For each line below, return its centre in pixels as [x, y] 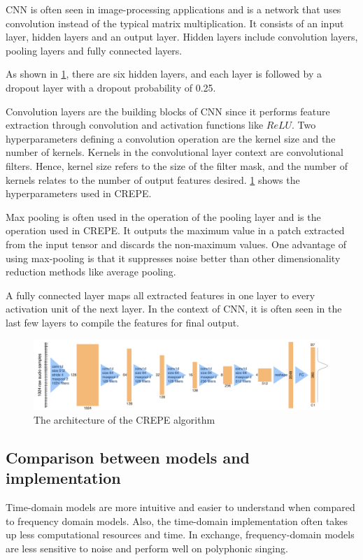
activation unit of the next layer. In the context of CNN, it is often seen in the [174, 309]
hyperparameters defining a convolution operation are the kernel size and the [171, 138]
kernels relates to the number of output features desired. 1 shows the [153, 179]
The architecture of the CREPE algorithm [124, 420]
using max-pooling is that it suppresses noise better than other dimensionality [173, 258]
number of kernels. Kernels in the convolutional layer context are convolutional [175, 152]
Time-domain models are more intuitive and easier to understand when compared [180, 507]
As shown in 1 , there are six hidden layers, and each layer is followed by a [164, 74]
